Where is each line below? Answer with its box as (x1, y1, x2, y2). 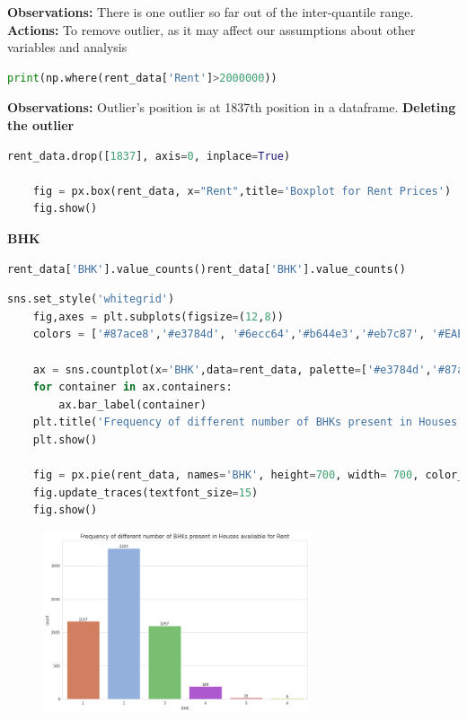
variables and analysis (7, 38, 128, 57)
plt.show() (32, 433, 98, 446)
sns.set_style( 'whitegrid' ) (7, 293, 175, 306)
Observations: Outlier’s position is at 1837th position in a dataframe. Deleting (7, 98, 456, 117)
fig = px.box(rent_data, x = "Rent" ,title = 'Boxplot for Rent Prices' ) (32, 184, 452, 198)
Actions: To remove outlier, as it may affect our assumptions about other (7, 20, 416, 39)
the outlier (7, 115, 75, 134)
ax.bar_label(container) (58, 398, 207, 411)
